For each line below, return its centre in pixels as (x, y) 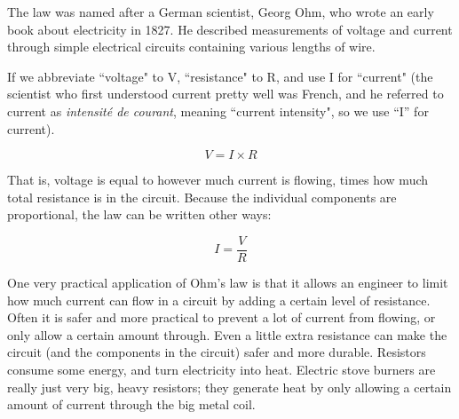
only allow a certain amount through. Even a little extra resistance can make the (227, 334)
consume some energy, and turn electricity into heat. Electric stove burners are (222, 369)
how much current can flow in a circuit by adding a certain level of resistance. (219, 300)
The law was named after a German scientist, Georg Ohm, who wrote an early (221, 12)
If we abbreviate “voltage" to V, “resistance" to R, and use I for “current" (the (220, 76)
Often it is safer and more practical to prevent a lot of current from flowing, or (222, 317)
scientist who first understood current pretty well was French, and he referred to (226, 94)
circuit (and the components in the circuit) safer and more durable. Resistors (217, 352)
